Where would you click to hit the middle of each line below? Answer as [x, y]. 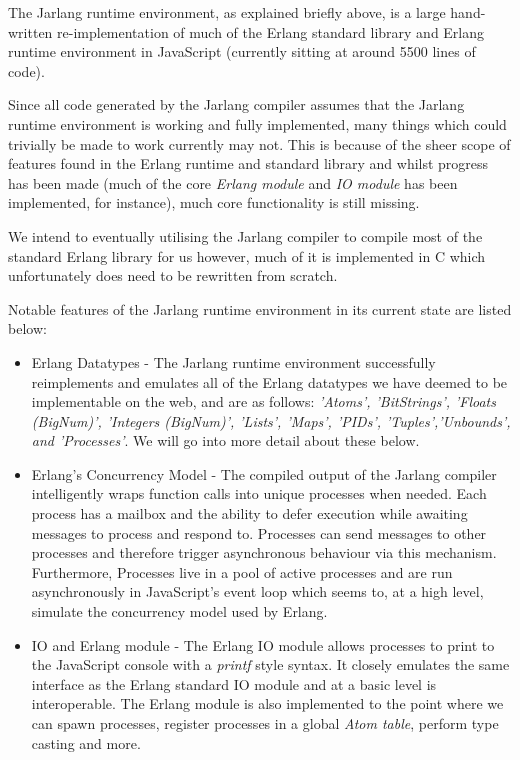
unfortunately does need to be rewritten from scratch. [173, 275]
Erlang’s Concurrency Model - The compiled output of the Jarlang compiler [264, 473]
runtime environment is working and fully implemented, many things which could [257, 123]
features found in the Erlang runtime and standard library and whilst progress [248, 163]
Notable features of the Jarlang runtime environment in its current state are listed [260, 308]
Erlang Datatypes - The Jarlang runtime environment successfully [233, 361]
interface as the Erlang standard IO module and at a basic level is [234, 683]
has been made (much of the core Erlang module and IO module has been [233, 182]
